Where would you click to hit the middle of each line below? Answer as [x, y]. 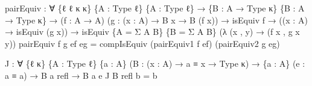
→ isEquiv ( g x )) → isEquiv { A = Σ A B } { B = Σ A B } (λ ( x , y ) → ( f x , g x [152, 32]
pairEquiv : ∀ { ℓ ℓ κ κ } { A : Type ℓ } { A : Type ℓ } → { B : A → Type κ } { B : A [155, 8]
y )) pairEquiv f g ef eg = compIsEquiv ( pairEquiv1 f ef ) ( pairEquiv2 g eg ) [142, 43]
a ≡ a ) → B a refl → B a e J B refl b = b [81, 75]
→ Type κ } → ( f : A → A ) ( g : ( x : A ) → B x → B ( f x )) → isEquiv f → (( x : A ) [156, 20]
